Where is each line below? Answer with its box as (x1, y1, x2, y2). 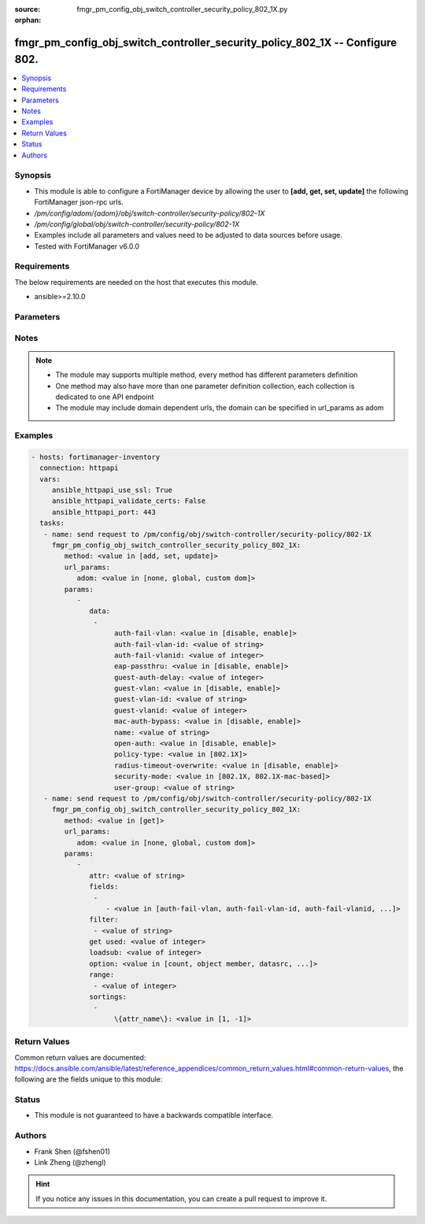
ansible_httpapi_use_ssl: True (51, 486, 173, 495)
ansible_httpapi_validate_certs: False (51, 497, 206, 505)
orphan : (14, 16, 42, 25)
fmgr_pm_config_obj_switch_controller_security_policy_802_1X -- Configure (14, 36, 397, 50)
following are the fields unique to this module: (14, 1074, 163, 1084)
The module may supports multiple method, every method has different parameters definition (55, 370, 358, 379)
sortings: (89, 993, 128, 1001)
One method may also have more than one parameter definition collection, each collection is (55, 381, 355, 390)
